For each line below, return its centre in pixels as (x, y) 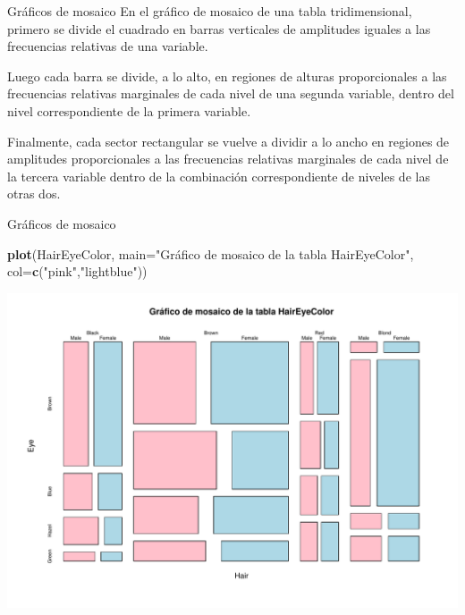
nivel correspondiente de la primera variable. (129, 110)
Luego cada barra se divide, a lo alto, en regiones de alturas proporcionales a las (227, 76)
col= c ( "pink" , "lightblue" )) (77, 271)
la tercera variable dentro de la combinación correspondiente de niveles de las (219, 176)
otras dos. (34, 194)
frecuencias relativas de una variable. (108, 46)
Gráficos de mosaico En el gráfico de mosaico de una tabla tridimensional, (210, 11)
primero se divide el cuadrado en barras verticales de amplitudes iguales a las (219, 28)
